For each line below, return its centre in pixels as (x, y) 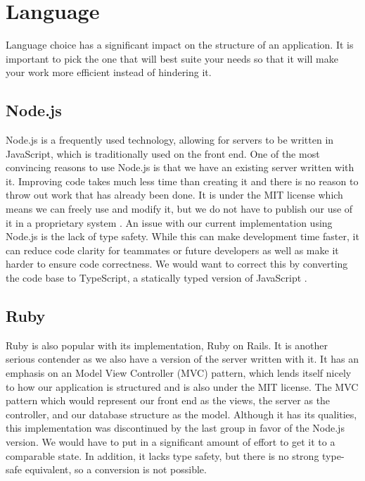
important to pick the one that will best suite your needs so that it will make (172, 58)
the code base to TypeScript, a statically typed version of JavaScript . (156, 278)
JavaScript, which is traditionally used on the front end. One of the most (163, 153)
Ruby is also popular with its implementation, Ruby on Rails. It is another (167, 345)
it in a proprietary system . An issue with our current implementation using (169, 222)
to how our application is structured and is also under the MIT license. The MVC (182, 386)
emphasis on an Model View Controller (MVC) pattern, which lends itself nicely (179, 373)
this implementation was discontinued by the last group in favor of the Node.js (175, 428)
